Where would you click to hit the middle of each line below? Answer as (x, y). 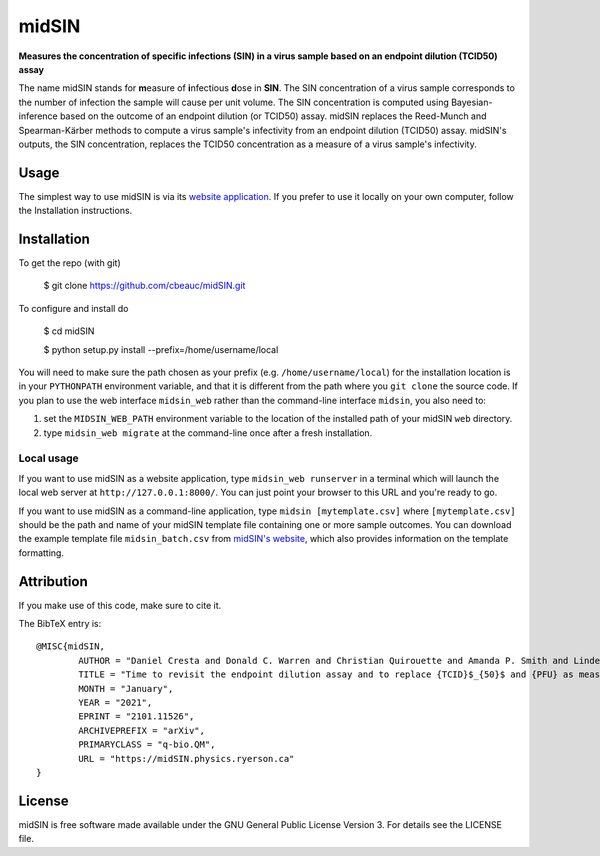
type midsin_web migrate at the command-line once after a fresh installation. (208, 432)
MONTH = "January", (126, 688)
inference (38, 116)
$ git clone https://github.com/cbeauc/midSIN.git (144, 286)
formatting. (41, 552)
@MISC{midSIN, (70, 646)
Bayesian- (471, 102)
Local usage (48, 458)
